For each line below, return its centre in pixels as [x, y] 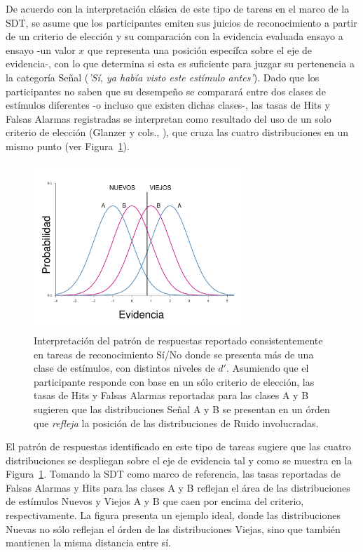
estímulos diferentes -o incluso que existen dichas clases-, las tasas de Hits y [168, 105]
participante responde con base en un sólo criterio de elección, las [174, 381]
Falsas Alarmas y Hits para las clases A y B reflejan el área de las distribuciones [178, 487]
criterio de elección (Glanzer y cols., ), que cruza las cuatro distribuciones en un [177, 132]
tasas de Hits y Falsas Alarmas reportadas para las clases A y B [171, 395]
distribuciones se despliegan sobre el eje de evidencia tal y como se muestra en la [179, 460]
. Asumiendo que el [267, 368]
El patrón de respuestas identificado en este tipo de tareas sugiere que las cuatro [178, 446]
